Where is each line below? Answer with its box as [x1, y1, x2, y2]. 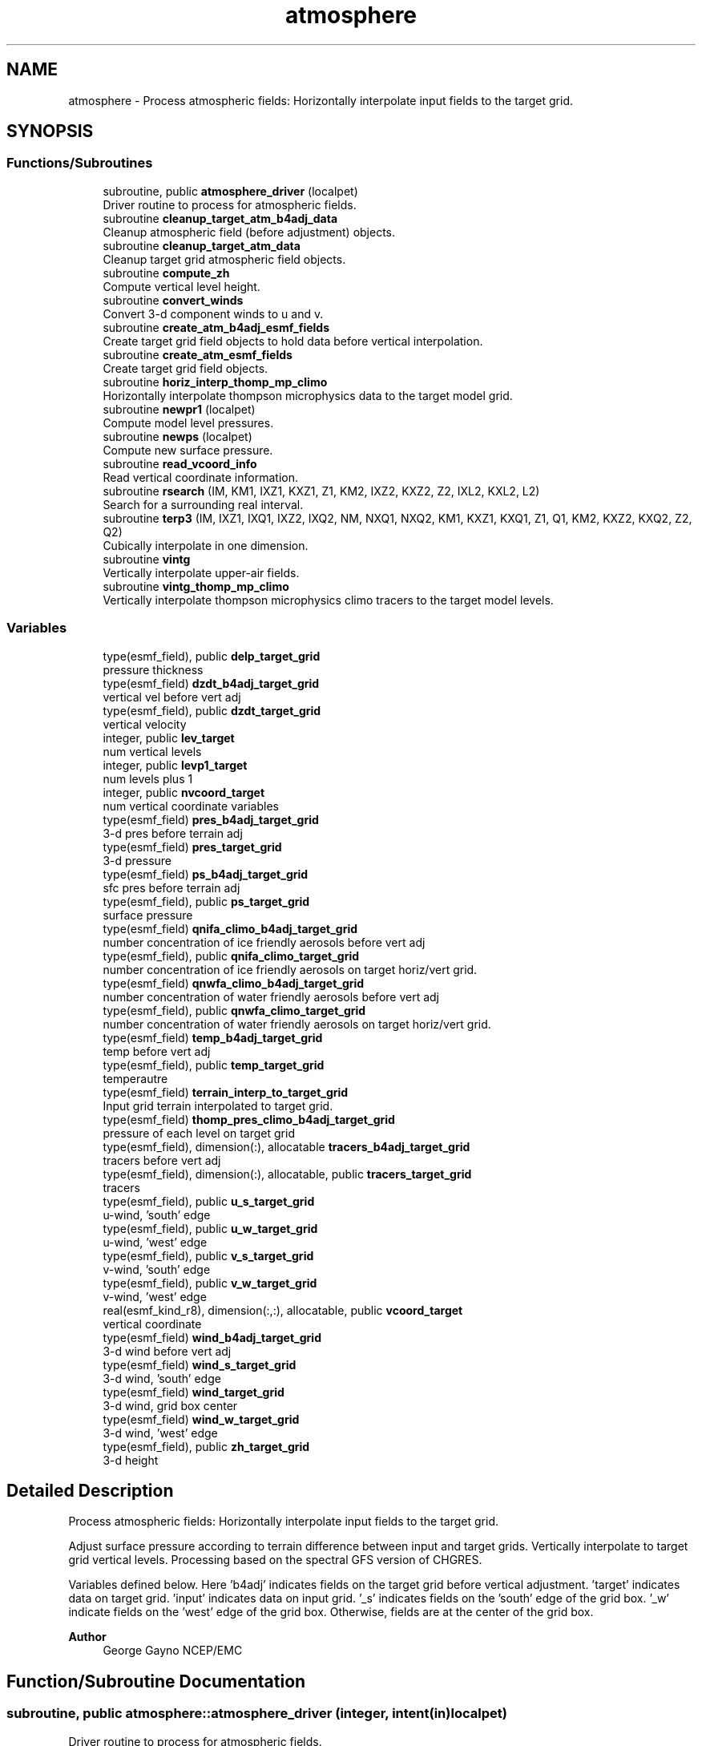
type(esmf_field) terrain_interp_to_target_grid [103, 1085, 349, 1099]
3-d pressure [103, 853, 172, 867]
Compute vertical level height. [103, 279, 260, 293]
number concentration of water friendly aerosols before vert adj [103, 989, 440, 1004]
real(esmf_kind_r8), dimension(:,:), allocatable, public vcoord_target [103, 1303, 463, 1317]
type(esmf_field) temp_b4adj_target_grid [103, 1030, 323, 1045]
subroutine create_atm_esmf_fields [103, 347, 292, 362]
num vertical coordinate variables [103, 798, 279, 813]
